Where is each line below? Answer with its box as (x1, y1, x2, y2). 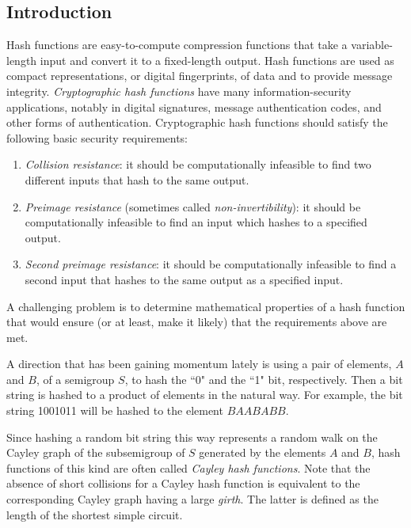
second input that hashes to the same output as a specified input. (25, 271, 344, 287)
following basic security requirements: (6, 129, 188, 146)
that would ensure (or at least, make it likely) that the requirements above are (6, 313, 387, 330)
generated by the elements (199, 444, 326, 461)
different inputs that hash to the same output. (25, 171, 249, 188)
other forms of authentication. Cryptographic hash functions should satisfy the (6, 114, 388, 131)
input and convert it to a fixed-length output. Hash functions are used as (40, 51, 394, 68)
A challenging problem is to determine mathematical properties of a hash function (6, 298, 405, 314)
